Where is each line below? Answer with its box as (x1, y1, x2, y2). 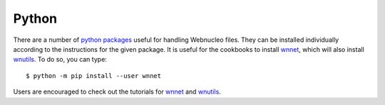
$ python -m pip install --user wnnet (26, 72, 162, 79)
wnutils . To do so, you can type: (13, 55, 107, 64)
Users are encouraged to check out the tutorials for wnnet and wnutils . (13, 87, 221, 96)
